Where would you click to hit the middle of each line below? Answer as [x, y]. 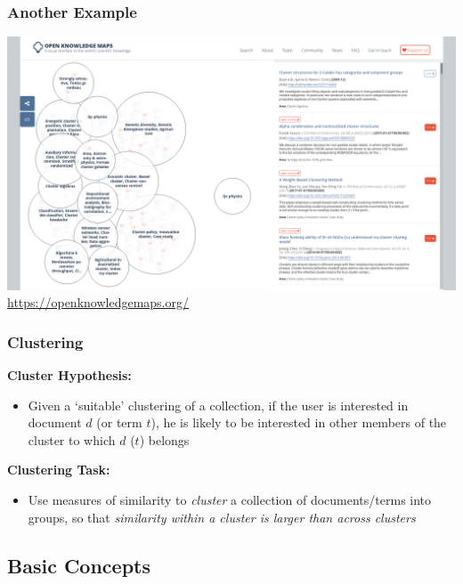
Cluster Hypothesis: [69, 375]
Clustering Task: [59, 470]
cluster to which [72, 439]
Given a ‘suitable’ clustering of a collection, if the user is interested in [218, 405]
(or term [119, 422]
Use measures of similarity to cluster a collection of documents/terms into [230, 500]
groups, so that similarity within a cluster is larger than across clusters [222, 517]
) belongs [164, 439]
